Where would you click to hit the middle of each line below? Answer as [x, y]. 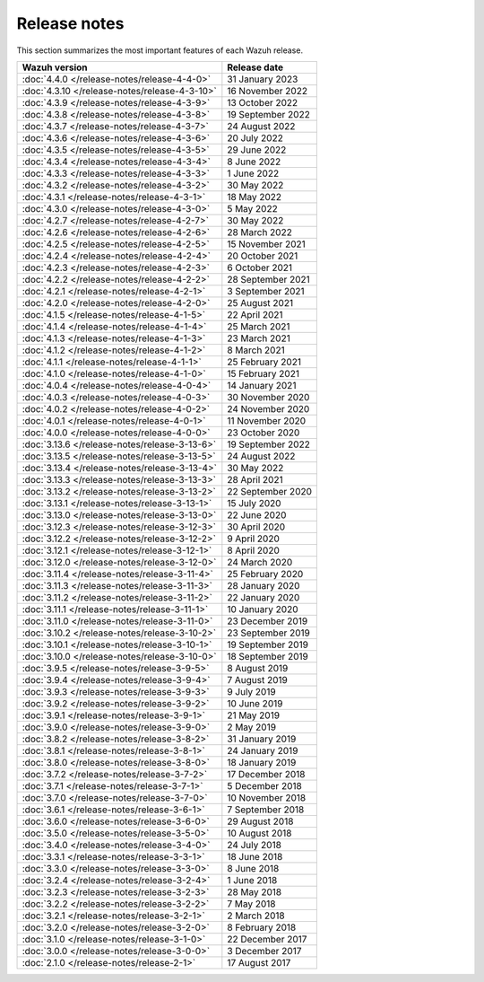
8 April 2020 [253, 550]
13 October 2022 [263, 102]
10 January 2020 [263, 609]
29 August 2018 [260, 821]
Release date [255, 67]
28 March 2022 [260, 232]
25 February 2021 [264, 362]
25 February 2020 [265, 574]
